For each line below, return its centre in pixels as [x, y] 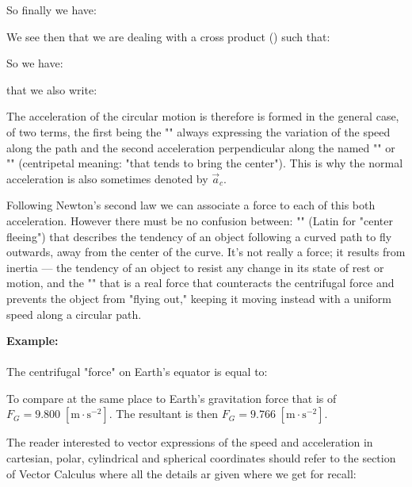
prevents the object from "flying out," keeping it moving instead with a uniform [199, 298]
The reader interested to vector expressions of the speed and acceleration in [190, 442]
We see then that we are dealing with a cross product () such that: [168, 36]
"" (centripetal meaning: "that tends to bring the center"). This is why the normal [205, 163]
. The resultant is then [164, 414]
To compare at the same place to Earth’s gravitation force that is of [172, 398]
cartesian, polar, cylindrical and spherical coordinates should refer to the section [201, 458]
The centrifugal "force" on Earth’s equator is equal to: [137, 372]
